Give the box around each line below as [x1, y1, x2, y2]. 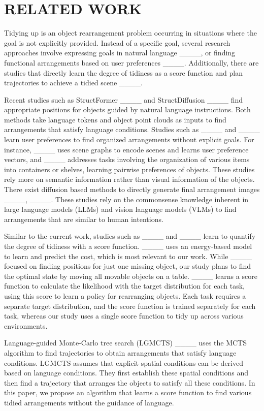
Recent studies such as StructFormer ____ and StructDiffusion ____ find [4, 94, 243, 105]
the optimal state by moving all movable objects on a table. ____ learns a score [4, 270, 257, 281]
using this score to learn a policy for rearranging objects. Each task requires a [4, 290, 246, 301]
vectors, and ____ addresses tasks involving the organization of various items [4, 154, 250, 165]
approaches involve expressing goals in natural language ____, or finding [4, 47, 236, 58]
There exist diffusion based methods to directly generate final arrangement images [4, 184, 260, 195]
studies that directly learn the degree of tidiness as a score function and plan [4, 67, 243, 78]
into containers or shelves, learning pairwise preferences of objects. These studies [4, 164, 255, 174]
